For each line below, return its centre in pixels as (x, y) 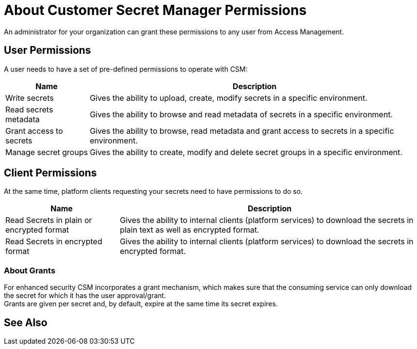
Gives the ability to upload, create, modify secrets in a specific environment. (229, 98)
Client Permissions (50, 173)
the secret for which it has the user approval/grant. (85, 296)
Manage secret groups (47, 152)
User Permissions (48, 50)
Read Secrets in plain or (49, 220)
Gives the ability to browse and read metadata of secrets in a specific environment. (241, 114)
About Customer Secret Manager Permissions (155, 10)
